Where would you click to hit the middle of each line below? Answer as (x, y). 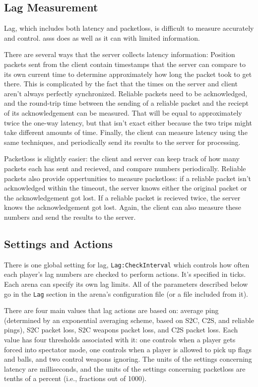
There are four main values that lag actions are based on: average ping (111, 310)
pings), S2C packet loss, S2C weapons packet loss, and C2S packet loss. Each (121, 330)
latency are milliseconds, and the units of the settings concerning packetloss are (125, 368)
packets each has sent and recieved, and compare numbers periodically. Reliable (125, 168)
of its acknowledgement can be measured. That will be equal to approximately (123, 112)
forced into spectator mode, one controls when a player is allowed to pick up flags (128, 349)
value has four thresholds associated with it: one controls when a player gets (120, 339)
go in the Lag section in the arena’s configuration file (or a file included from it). (126, 293)
